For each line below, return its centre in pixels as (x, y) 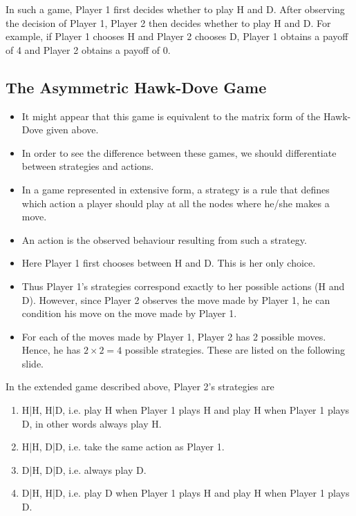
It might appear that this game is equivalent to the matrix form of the (171, 116)
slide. (32, 363)
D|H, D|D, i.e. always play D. (84, 469)
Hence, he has (51, 350)
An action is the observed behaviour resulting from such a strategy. (164, 239)
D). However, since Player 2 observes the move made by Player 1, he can (176, 299)
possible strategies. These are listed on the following (235, 350)
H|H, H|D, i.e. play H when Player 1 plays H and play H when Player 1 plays (186, 410)
